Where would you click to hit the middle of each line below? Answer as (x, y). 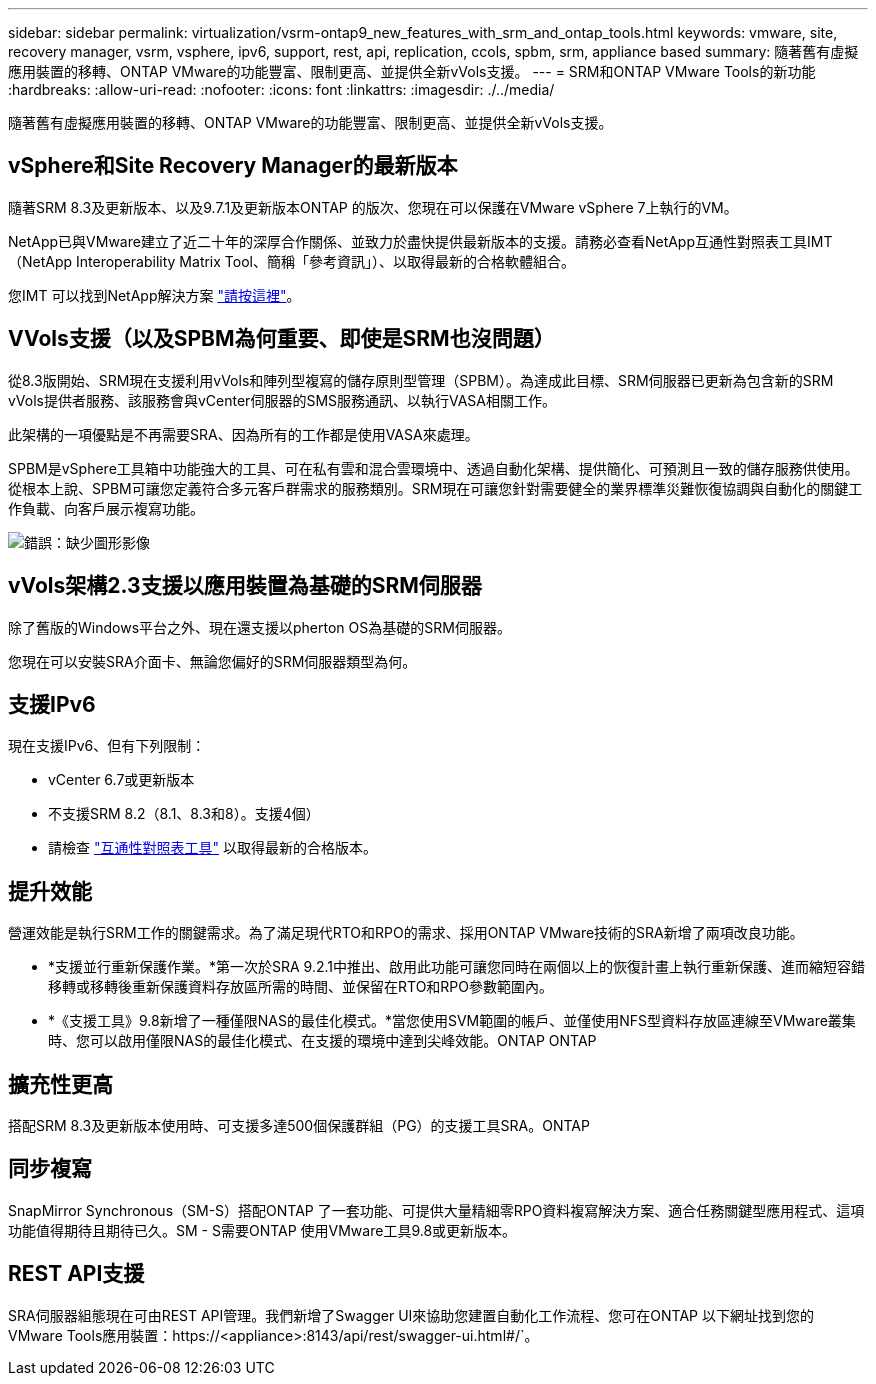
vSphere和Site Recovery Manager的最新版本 (233, 166)
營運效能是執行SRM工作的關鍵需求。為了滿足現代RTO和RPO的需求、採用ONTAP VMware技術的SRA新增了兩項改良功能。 (406, 933)
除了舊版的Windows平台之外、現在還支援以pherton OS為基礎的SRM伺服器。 (259, 627)
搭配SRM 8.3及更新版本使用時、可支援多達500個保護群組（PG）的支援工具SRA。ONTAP (299, 1126)
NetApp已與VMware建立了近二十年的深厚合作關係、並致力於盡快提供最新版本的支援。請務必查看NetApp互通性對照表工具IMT (420, 241)
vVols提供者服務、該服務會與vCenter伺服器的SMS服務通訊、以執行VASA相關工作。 (282, 400)
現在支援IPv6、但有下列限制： (107, 746)
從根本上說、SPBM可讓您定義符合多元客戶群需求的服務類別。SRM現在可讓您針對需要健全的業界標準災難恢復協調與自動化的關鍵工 (435, 488)
